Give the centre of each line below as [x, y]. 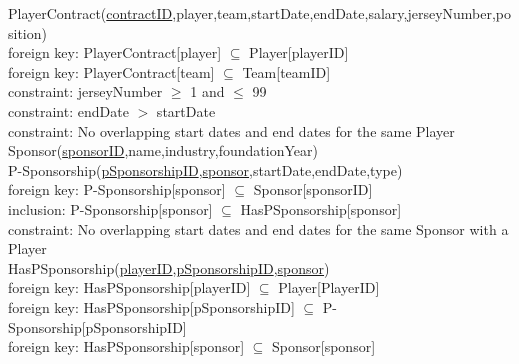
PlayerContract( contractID [90, 13]
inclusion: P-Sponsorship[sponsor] [110, 208]
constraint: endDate [68, 110]
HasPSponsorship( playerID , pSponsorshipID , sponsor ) [169, 267]
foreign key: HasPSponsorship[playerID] [129, 287]
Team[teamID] [286, 71]
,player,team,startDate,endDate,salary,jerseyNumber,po [342, 13]
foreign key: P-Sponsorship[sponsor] [117, 189]
